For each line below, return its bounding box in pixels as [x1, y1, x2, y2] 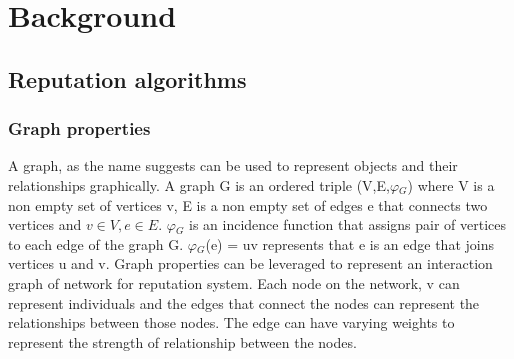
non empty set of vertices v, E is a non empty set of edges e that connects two [8, 194, 488, 215]
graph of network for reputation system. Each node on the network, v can [8, 272, 460, 293]
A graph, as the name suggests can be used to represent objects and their [8, 155, 458, 176]
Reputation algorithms [8, 63, 247, 94]
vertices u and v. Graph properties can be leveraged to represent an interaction [8, 253, 493, 274]
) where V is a [407, 174, 495, 195]
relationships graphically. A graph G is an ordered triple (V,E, [8, 174, 390, 195]
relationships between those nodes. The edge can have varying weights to [8, 312, 455, 333]
